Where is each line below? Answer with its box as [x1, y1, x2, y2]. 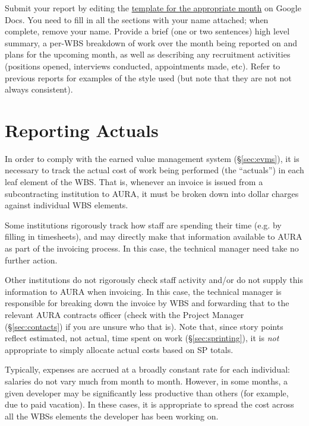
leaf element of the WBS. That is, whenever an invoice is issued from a [5, 176, 263, 188]
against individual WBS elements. [5, 199, 128, 211]
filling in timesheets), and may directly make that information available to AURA [5, 230, 302, 243]
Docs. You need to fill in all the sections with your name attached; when [5, 13, 269, 26]
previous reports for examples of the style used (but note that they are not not [5, 71, 292, 84]
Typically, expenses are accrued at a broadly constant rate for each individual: [5, 363, 290, 376]
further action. [5, 253, 58, 266]
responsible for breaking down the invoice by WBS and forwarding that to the [5, 297, 289, 309]
